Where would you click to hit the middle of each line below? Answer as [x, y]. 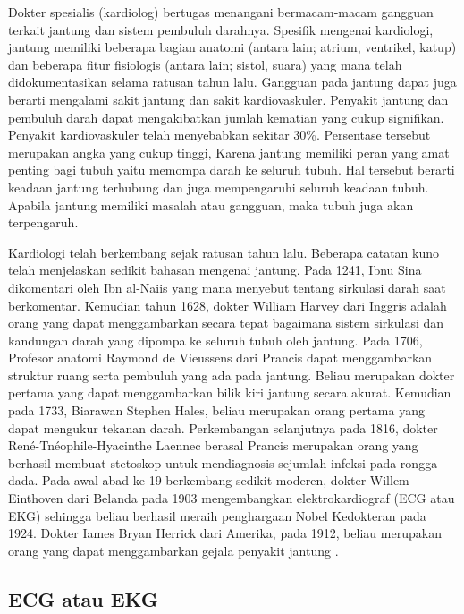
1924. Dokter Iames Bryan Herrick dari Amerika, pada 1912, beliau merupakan [225, 533]
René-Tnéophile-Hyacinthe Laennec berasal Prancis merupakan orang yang [213, 445]
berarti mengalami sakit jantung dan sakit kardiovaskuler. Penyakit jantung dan [228, 99]
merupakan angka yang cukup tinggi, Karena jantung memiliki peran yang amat [229, 152]
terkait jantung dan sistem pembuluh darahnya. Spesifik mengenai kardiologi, [221, 29]
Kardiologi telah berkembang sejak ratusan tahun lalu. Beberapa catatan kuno [224, 252]
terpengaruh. [43, 222]
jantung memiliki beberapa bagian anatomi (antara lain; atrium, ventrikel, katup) [232, 47]
